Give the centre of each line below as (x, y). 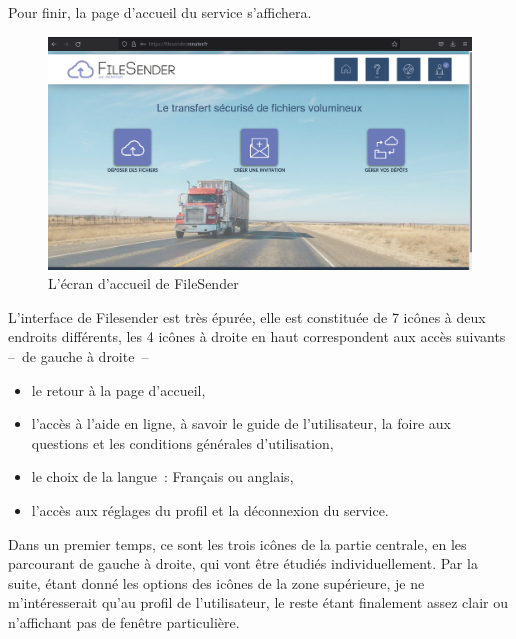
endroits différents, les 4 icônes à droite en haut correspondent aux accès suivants (257, 336)
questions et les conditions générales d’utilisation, (182, 442)
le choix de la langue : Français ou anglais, (162, 476)
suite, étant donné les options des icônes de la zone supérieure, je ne (216, 582)
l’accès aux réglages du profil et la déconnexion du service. (210, 510)
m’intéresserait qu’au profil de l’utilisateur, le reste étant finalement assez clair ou (258, 602)
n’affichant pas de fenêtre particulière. (124, 622)
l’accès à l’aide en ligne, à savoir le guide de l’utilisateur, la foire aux (241, 423)
